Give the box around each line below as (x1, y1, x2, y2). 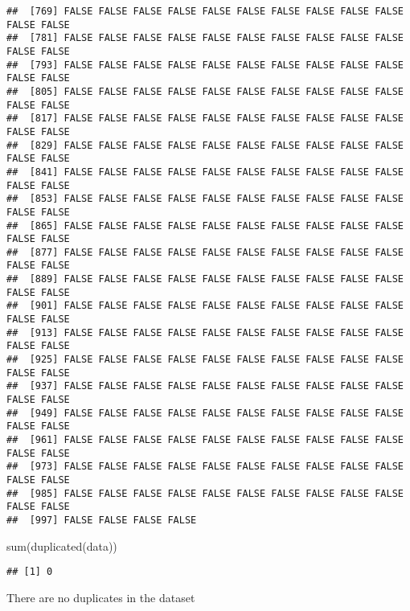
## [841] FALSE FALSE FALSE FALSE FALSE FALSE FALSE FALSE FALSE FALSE (6, 166, 404, 178)
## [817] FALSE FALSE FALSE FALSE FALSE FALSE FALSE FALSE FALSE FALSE (6, 113, 404, 125)
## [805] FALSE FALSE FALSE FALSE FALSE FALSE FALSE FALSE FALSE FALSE (6, 85, 404, 97)
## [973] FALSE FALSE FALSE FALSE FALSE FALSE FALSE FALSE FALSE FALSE (6, 461, 404, 473)
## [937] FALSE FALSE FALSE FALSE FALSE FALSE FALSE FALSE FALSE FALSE (6, 380, 404, 392)
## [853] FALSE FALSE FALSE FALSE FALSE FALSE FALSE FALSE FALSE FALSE (6, 193, 404, 205)
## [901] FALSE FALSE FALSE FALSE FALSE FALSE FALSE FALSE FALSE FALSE (6, 300, 404, 312)
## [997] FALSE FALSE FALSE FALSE (6, 514, 197, 526)
